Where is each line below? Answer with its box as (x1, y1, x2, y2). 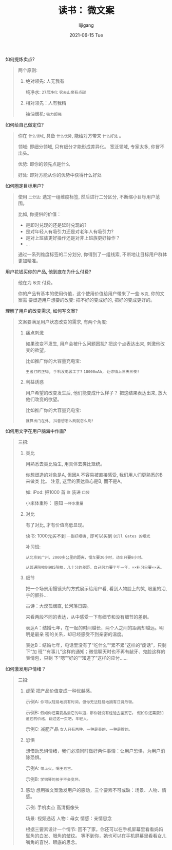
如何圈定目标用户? (5, 183, 44, 189)
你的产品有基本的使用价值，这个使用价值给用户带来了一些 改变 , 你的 (17, 290, 160, 296)
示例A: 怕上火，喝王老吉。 (25, 765, 75, 771)
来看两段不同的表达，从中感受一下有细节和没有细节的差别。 (25, 613, 152, 620)
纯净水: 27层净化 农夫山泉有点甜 (25, 88, 86, 95)
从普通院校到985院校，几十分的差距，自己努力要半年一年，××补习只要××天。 (25, 565, 164, 570)
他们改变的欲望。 (25, 396, 62, 402)
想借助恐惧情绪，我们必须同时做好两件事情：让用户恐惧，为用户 (25, 748, 161, 754)
